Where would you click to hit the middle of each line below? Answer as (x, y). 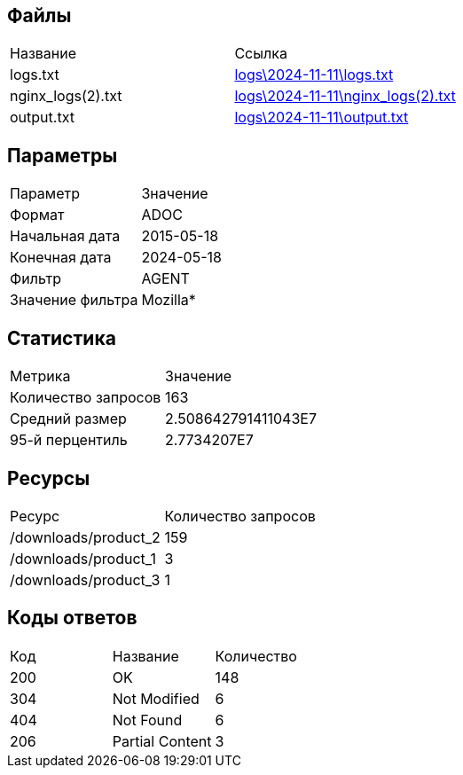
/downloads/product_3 (85, 579)
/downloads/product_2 (85, 537)
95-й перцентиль (69, 440)
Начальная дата (65, 236)
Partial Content (162, 741)
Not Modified (156, 698)
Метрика (40, 376)
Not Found (147, 720)
